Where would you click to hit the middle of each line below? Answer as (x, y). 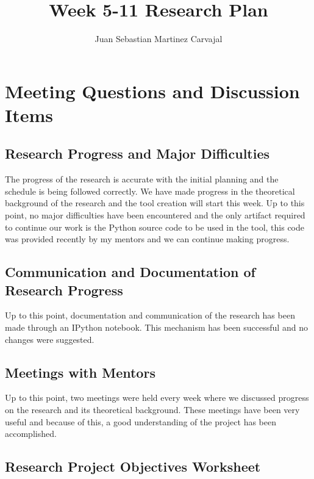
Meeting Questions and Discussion (152, 91)
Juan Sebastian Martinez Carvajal (159, 39)
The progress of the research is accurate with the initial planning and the (142, 179)
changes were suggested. (50, 339)
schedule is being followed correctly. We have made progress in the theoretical (150, 191)
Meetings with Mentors (80, 372)
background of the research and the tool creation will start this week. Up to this (155, 203)
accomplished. (31, 434)
